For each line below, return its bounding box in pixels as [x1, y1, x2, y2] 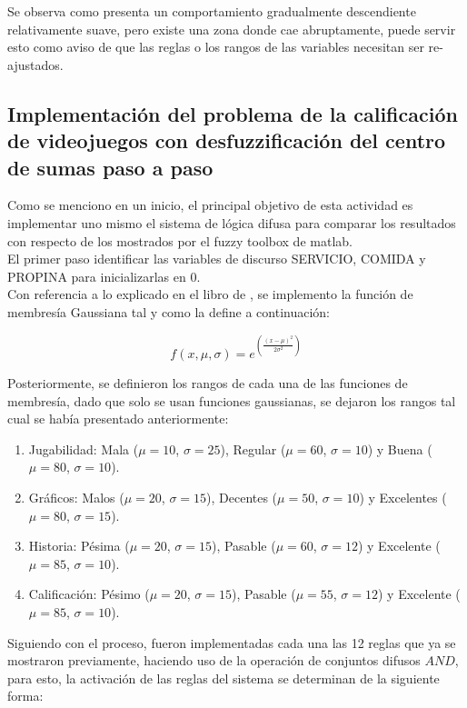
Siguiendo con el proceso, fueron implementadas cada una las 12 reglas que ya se [7, 633, 456, 652]
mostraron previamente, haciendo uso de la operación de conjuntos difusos [7, 651, 421, 670]
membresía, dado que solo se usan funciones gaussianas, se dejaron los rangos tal [7, 391, 456, 410]
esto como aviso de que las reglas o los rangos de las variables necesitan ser [7, 37, 424, 56]
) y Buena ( [367, 439, 432, 458]
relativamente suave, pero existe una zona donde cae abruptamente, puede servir [7, 19, 456, 38]
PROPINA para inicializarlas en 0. [7, 266, 201, 285]
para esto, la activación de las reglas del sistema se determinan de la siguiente [7, 668, 440, 687]
